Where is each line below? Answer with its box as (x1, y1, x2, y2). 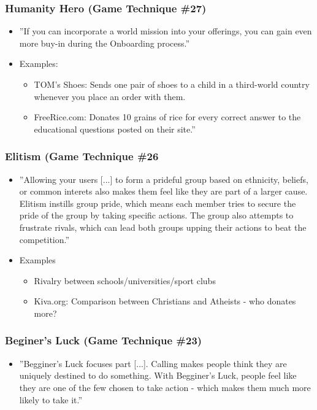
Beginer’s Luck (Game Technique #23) (5, 333, 202, 348)
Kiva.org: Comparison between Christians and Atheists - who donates (34, 295, 296, 307)
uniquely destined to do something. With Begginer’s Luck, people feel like (19, 369, 297, 382)
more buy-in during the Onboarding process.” (19, 36, 190, 49)
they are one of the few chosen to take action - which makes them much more (19, 381, 311, 393)
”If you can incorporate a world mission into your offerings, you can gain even (19, 25, 312, 37)
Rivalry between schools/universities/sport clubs (34, 274, 216, 287)
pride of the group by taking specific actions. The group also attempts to (19, 209, 294, 222)
